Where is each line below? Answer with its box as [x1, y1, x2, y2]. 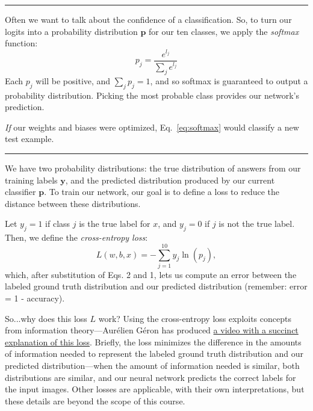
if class [45, 217, 70, 230]
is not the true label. [218, 217, 295, 230]
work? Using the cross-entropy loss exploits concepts [98, 312, 291, 324]
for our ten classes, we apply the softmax [149, 25, 299, 37]
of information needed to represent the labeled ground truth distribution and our [5, 347, 303, 360]
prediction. [5, 100, 45, 113]
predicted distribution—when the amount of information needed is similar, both [5, 359, 300, 371]
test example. [5, 132, 54, 145]
